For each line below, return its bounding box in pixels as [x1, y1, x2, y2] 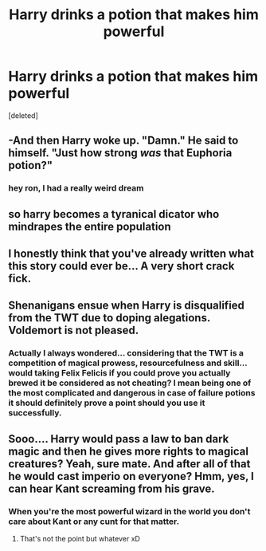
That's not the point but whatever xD [19, 534, 141, 544]
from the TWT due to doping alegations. [8, 311, 211, 325]
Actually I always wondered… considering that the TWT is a [8, 348, 244, 359]
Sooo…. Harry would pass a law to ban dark [8, 432, 229, 446]
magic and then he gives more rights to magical [8, 444, 249, 458]
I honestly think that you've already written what [8, 247, 255, 261]
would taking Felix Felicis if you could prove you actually [8, 368, 231, 379]
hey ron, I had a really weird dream [8, 183, 145, 194]
